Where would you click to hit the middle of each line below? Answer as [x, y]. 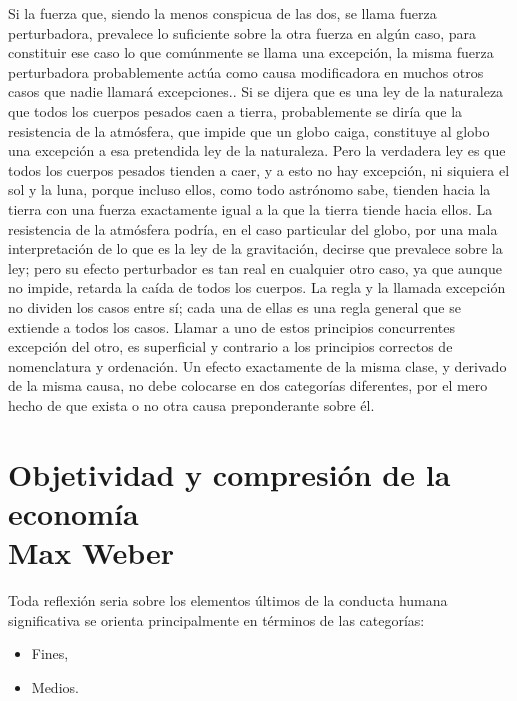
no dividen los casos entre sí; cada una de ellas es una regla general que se [234, 306]
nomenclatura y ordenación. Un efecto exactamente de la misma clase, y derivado [257, 365]
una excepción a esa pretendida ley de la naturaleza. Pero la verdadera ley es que [257, 150]
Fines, [50, 653]
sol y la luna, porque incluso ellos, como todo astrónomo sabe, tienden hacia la [249, 189]
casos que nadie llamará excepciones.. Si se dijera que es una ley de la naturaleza [256, 91]
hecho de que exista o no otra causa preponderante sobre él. [191, 404]
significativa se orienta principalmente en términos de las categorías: [216, 619]
